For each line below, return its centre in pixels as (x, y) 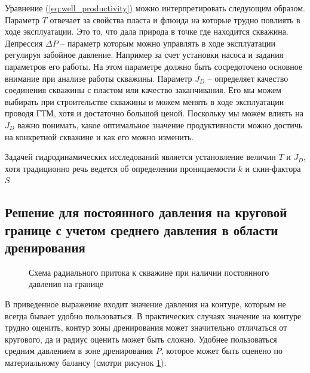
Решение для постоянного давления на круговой (146, 212)
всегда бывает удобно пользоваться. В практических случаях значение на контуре (153, 315)
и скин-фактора (273, 168)
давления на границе (66, 284)
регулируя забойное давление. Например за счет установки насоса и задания (144, 55)
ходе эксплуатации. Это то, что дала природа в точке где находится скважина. (147, 31)
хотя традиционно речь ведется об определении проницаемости (120, 168)
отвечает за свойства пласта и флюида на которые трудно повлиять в (175, 19)
